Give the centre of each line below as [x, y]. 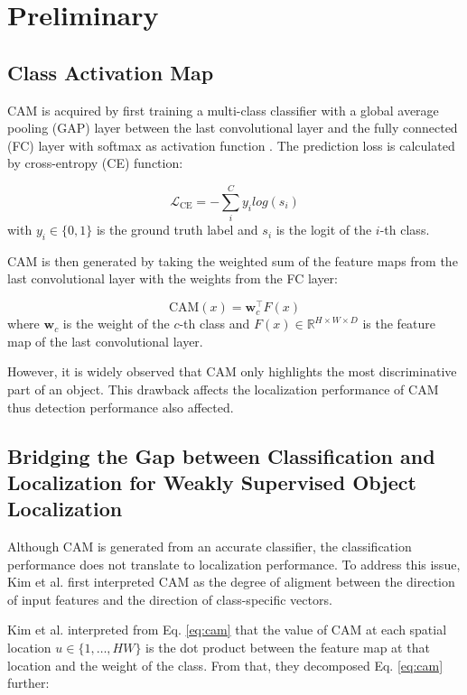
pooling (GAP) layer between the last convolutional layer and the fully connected [233, 128]
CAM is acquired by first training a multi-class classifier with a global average [223, 110]
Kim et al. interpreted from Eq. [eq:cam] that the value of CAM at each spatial [227, 630]
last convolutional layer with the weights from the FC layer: [173, 278]
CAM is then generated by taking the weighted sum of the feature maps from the [233, 260]
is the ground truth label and [177, 230]
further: [28, 683]
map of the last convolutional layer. [105, 341]
